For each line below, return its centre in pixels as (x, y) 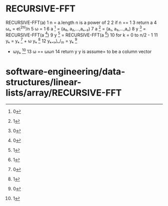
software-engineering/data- (66, 72)
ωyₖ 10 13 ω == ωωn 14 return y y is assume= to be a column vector (82, 51)
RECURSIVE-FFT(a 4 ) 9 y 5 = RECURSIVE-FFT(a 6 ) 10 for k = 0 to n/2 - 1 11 (82, 34)
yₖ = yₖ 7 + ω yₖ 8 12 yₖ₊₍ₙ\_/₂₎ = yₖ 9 (42, 40)
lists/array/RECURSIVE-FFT (64, 93)
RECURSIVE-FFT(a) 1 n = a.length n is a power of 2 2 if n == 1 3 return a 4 (81, 22)
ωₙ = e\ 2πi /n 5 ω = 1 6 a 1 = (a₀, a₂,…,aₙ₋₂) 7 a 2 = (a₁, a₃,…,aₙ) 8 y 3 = (76, 28)
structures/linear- (44, 82)
